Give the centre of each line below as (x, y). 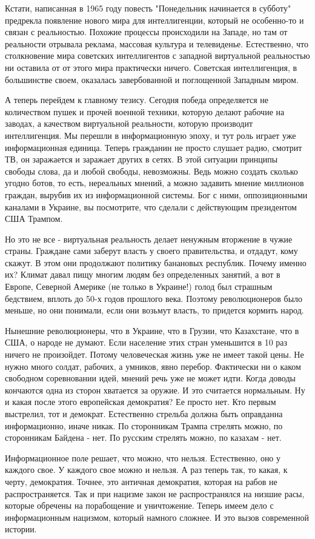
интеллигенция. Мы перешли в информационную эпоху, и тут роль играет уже (151, 135)
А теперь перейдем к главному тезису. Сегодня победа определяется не (137, 100)
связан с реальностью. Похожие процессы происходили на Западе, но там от (146, 32)
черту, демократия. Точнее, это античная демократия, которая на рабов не (141, 481)
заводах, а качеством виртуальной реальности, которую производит (129, 123)
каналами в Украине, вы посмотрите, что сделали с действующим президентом (151, 206)
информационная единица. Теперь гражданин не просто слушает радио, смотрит (154, 147)
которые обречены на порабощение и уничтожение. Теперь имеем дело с (139, 505)
